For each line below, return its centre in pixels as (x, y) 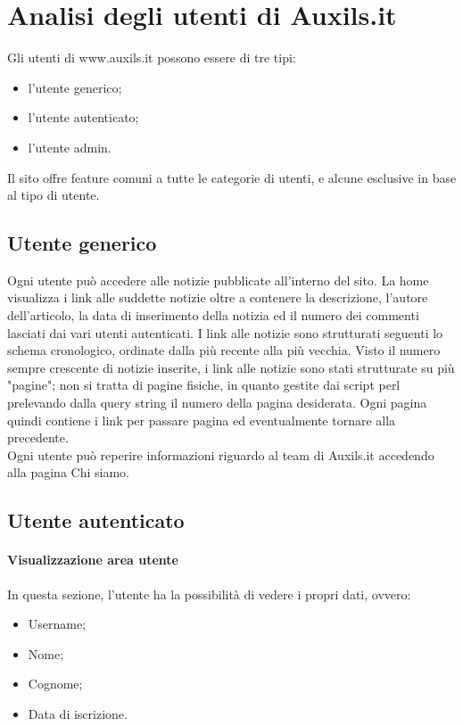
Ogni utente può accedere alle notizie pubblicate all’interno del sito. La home (218, 280)
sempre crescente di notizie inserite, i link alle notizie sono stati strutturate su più (231, 367)
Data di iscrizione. (78, 713)
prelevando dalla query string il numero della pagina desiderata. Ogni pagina (217, 403)
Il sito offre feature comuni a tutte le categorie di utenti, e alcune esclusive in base (232, 177)
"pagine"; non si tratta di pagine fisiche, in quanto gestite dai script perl (204, 385)
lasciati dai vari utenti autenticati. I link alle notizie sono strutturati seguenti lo (225, 332)
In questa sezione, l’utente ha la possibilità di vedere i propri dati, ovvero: (209, 594)
